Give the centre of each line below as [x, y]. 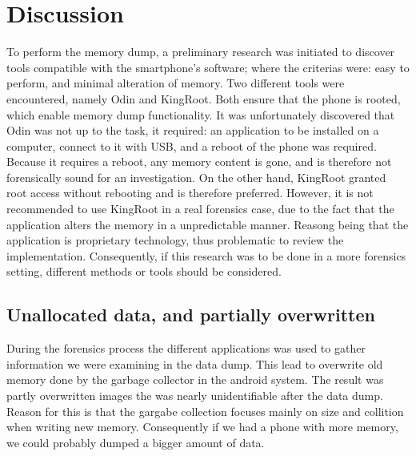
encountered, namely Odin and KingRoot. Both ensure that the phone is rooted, [204, 98]
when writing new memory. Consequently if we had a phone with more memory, [202, 427]
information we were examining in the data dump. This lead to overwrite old [195, 363]
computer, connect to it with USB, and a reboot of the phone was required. [192, 145]
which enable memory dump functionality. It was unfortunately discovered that [201, 114]
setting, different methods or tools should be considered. [144, 271]
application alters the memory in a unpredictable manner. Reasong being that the [208, 224]
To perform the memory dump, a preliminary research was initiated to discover [201, 52]
